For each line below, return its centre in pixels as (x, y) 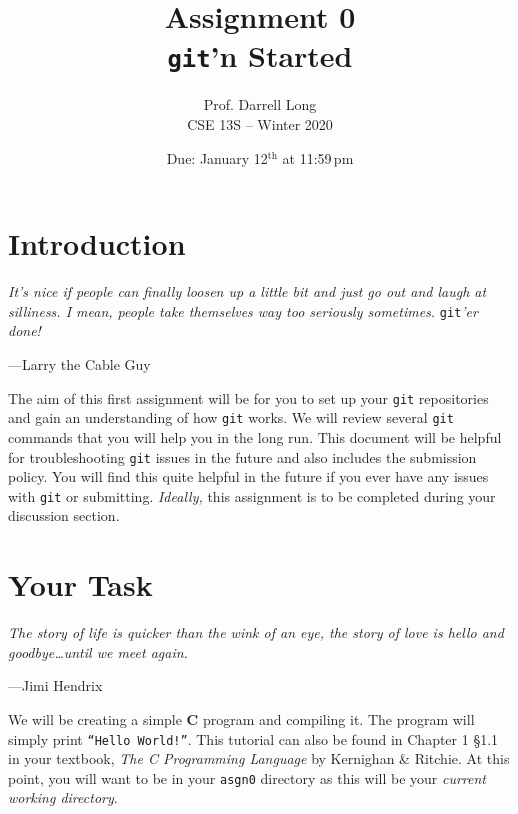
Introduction (97, 243)
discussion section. (64, 515)
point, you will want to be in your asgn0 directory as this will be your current (247, 777)
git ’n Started (260, 55)
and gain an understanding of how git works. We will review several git (231, 417)
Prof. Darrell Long (260, 104)
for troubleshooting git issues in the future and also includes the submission (242, 456)
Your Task (80, 584)
